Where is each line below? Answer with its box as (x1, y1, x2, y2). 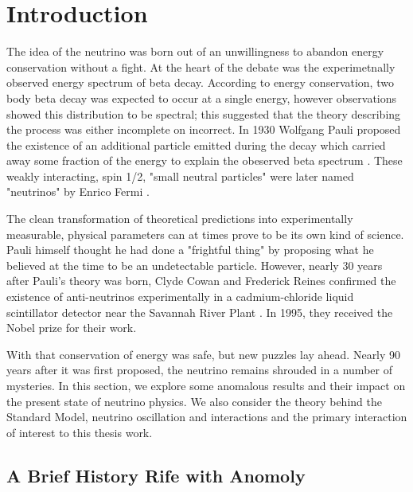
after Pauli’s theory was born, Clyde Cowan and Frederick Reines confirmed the (6, 272, 396, 289)
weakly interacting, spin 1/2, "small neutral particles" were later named (6, 167, 354, 184)
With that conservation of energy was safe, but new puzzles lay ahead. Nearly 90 (6, 346, 401, 362)
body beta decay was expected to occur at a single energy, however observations (6, 89, 397, 106)
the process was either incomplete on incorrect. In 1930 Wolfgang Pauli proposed (6, 121, 401, 138)
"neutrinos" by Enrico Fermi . (6, 183, 150, 200)
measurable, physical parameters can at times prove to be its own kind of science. (6, 225, 404, 242)
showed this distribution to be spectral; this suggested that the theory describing (6, 105, 401, 122)
